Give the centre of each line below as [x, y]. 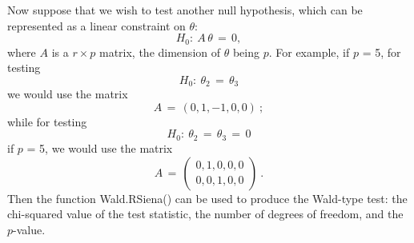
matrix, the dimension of [160, 52]
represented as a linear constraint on [96, 25]
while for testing [47, 121]
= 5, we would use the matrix [100, 147]
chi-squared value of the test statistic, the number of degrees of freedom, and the [205, 214]
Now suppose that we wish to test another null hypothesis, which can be [185, 10]
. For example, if [309, 52]
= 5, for [382, 52]
